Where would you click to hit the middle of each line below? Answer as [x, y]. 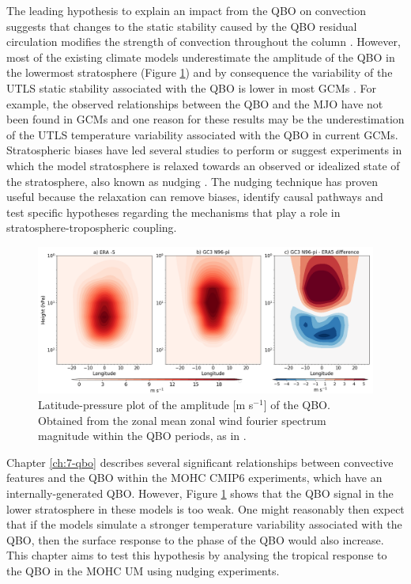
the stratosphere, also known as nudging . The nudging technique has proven [192, 181]
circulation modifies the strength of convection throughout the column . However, [204, 42]
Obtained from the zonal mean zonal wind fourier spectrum [182, 420]
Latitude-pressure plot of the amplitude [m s [146, 404]
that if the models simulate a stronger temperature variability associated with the [204, 524]
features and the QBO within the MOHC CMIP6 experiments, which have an [194, 478]
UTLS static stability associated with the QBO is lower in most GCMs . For [191, 87]
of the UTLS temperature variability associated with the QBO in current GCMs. [202, 134]
